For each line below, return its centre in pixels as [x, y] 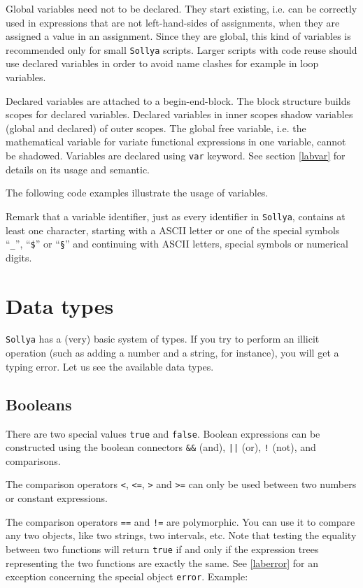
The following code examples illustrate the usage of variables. [137, 193]
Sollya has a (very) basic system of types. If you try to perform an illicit [163, 339]
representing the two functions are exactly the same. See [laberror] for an [162, 562]
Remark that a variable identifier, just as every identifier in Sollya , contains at [176, 216]
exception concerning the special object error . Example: [127, 576]
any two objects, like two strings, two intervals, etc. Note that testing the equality [181, 535]
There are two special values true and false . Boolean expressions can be [163, 433]
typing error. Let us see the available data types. [110, 366]
